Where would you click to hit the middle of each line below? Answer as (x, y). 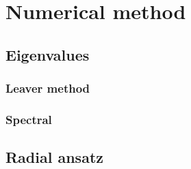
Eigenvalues (48, 54)
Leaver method (48, 88)
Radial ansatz (55, 157)
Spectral (29, 119)
